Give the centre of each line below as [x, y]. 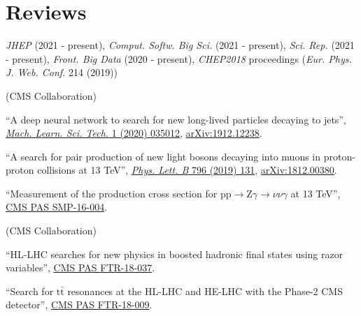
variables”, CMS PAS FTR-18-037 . [80, 268]
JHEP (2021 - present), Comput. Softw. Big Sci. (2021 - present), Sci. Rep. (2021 [180, 45]
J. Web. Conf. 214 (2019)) [62, 72]
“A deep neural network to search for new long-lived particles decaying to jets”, [176, 119]
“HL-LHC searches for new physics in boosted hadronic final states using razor [175, 254]
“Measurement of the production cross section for [112, 193]
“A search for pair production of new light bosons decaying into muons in [163, 156]
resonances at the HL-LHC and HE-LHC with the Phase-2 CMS [205, 291]
